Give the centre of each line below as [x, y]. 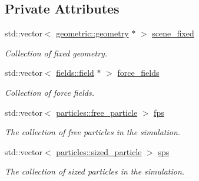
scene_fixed [173, 33]
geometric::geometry [92, 33]
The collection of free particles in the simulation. [93, 132]
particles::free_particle [97, 112]
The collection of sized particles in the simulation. [95, 171]
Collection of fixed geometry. [56, 53]
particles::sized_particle [99, 151]
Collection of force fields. [49, 92]
